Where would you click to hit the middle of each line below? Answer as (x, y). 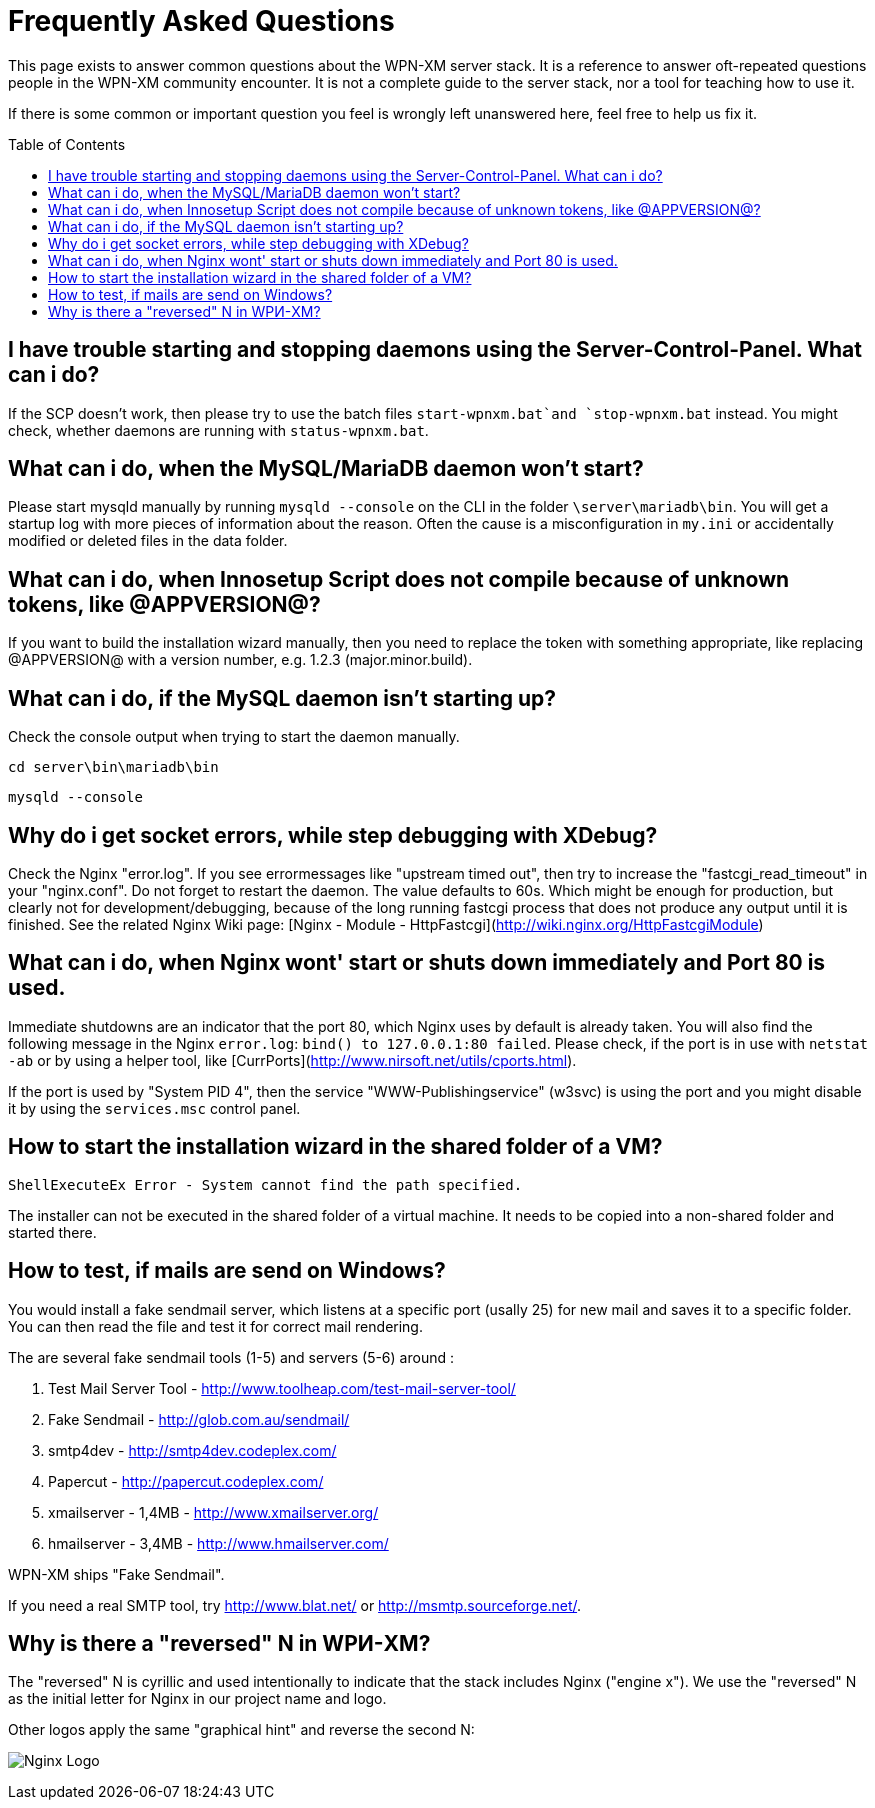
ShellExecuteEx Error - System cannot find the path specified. (265, 1184)
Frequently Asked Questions (201, 21)
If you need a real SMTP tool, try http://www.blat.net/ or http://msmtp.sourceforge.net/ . (295, 1605)
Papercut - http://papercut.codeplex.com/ (186, 1481)
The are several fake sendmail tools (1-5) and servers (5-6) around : (231, 1357)
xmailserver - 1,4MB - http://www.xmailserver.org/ (213, 1512)
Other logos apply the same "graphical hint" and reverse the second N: (241, 1730)
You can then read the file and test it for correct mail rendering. (215, 1326)
